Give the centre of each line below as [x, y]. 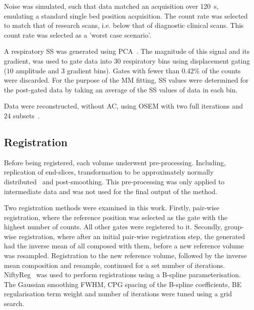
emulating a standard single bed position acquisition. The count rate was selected [126, 15]
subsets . [26, 115]
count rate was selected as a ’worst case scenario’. [78, 34]
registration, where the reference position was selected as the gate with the [116, 217]
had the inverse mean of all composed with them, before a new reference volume [124, 246]
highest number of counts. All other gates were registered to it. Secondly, [113, 227]
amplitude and [37, 70]
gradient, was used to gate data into [58, 60]
